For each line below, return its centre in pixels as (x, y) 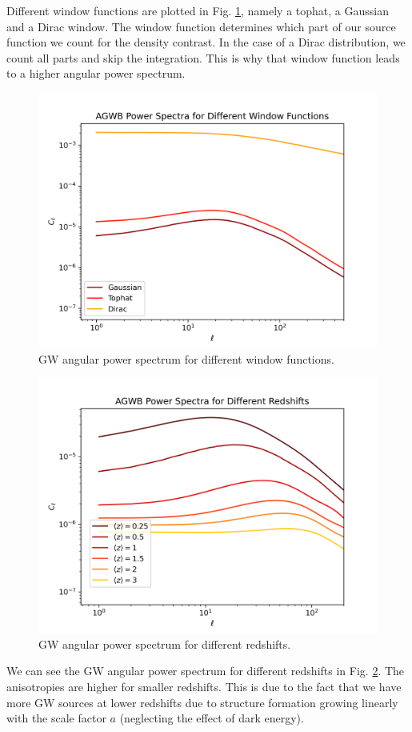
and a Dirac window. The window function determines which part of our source (201, 26)
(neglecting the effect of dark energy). (212, 718)
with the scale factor (56, 718)
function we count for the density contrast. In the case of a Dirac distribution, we (206, 42)
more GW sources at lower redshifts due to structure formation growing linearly (202, 702)
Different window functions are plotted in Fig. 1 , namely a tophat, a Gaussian (198, 10)
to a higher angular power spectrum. (96, 73)
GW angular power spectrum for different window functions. (186, 358)
